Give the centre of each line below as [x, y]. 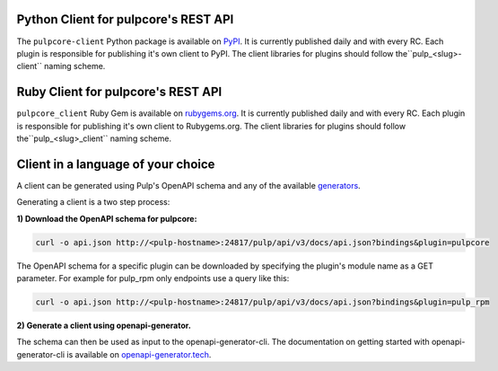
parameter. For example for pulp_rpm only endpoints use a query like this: [153, 278]
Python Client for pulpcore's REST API [125, 19]
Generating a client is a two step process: [93, 202]
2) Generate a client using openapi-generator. [104, 325]
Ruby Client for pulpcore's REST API [119, 92]
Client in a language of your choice [116, 164]
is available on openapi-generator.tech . [139, 354]
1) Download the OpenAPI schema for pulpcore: [107, 218]
